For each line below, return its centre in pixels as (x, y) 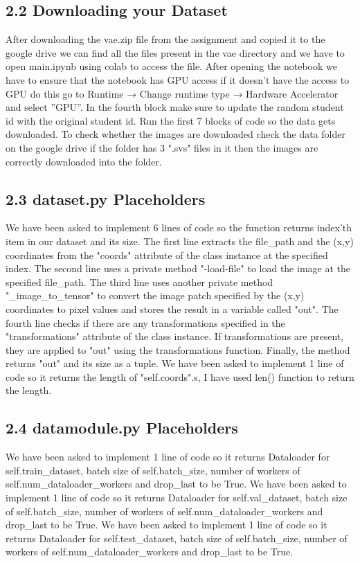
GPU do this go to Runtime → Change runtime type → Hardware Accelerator (172, 93)
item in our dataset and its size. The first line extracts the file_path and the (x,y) (180, 241)
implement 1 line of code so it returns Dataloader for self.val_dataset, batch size (177, 498)
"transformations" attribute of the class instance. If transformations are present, (175, 336)
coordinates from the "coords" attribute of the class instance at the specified (167, 254)
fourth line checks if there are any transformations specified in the (145, 322)
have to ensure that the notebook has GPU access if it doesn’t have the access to (178, 79)
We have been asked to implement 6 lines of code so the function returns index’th (179, 227)
